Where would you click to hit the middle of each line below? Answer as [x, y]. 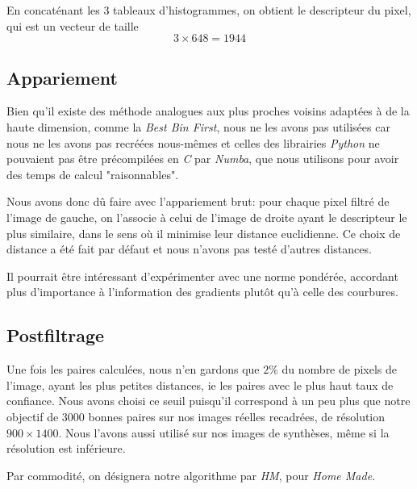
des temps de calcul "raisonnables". [93, 174]
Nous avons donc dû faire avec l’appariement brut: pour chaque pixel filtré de [198, 201]
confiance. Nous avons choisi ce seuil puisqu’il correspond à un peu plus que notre [208, 401]
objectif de [33, 416]
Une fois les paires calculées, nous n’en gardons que [133, 369]
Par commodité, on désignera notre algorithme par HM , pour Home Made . [191, 475]
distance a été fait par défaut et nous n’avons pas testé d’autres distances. [189, 249]
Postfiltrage [56, 335]
